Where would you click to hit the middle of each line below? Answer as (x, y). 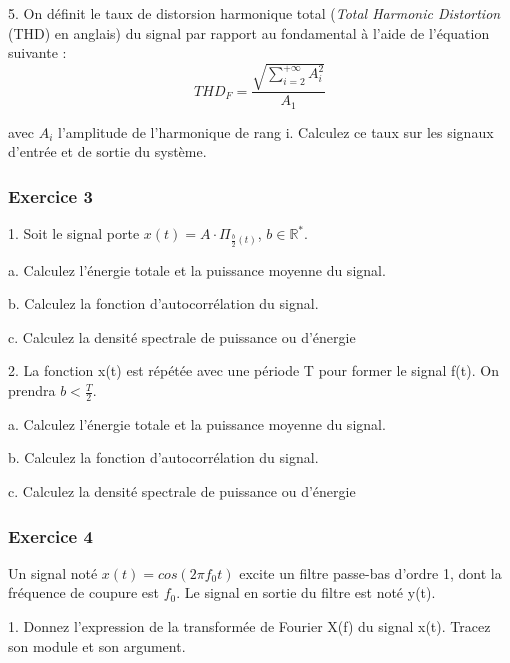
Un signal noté (53, 572)
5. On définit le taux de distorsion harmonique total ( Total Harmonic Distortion (254, 13)
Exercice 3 (50, 195)
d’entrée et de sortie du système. (107, 151)
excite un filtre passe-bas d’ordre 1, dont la (370, 572)
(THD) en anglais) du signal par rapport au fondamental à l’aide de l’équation (249, 32)
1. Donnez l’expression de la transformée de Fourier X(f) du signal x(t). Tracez (249, 626)
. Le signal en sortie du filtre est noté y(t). (306, 592)
